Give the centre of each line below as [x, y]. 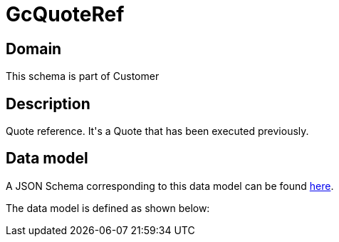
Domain [34, 49]
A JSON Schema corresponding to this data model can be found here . [170, 186]
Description [48, 104]
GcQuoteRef [65, 14]
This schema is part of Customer [83, 76]
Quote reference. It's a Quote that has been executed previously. [157, 131]
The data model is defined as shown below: [108, 208]
